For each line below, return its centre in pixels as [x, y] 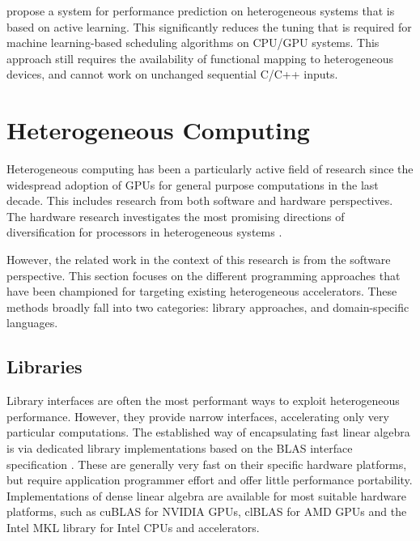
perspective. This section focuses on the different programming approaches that [204, 275]
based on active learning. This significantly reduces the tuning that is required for [209, 26]
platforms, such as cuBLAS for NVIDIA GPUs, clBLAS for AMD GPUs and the [207, 511]
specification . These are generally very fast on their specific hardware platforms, [207, 464]
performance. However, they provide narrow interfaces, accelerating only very [198, 416]
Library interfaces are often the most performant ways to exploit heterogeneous [203, 400]
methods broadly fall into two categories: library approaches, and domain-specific [208, 307]
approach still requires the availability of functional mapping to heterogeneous [200, 58]
